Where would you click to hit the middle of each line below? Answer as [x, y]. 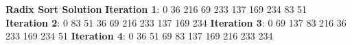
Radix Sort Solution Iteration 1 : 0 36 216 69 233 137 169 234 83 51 [156, 9]
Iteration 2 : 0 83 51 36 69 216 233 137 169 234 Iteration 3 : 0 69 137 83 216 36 [176, 22]
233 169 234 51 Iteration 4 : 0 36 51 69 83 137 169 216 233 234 [139, 36]
